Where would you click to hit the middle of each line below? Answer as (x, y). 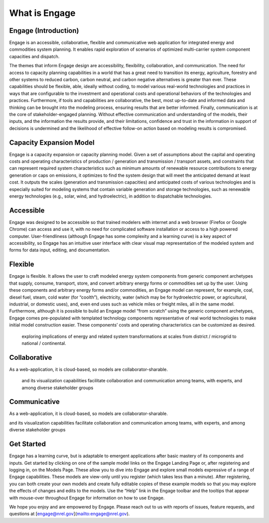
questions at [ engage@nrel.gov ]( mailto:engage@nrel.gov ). (69, 514)
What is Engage (42, 13)
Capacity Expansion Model (52, 143)
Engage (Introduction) (44, 31)
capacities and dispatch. (34, 56)
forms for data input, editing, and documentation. (60, 250)
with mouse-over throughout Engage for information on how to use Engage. (87, 498)
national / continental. (44, 343)
